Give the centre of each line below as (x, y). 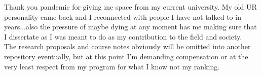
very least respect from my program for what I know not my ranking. (112, 66)
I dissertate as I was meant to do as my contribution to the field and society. (123, 36)
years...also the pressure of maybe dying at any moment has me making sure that (130, 27)
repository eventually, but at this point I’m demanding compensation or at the (126, 56)
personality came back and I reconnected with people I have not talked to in (123, 16)
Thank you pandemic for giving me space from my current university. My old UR (130, 7)
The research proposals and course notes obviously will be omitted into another (127, 46)
